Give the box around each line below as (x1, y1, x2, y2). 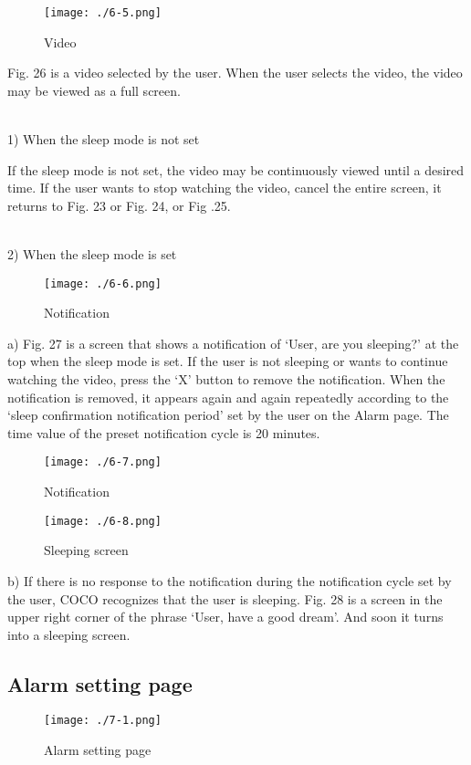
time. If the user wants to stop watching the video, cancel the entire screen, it (7, 178, 442, 197)
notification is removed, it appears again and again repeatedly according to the (7, 387, 449, 406)
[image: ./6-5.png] (44, 6, 162, 19)
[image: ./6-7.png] (44, 456, 162, 469)
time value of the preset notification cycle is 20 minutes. (7, 423, 320, 442)
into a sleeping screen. (7, 624, 131, 644)
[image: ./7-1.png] (44, 714, 162, 728)
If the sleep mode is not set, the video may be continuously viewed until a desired (7, 160, 465, 179)
